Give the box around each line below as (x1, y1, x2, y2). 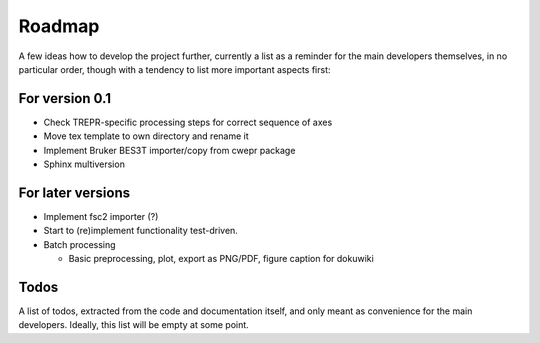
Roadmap (18, 15, 100, 37)
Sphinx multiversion (43, 158, 125, 170)
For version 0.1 (18, 90, 112, 107)
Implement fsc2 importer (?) (43, 210, 159, 222)
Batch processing (43, 238, 116, 250)
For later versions (18, 184, 130, 201)
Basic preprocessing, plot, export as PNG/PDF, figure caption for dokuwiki (68, 253, 374, 265)
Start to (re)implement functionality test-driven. (43, 225, 239, 237)
